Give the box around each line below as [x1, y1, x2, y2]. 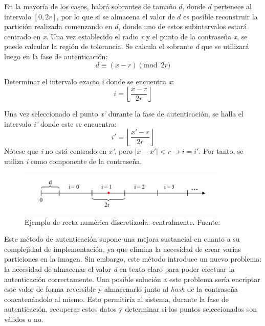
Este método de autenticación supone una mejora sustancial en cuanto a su [4, 234, 240, 244]
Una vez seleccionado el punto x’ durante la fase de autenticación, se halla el [4, 108, 244, 119]
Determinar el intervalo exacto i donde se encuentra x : [4, 76, 174, 86]
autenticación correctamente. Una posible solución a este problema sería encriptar [4, 273, 260, 284]
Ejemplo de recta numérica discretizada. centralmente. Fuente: [25, 216, 220, 227]
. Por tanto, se [198, 146, 244, 156]
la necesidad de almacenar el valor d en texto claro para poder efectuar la [4, 263, 235, 274]
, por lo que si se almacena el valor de [56, 11, 175, 21]
